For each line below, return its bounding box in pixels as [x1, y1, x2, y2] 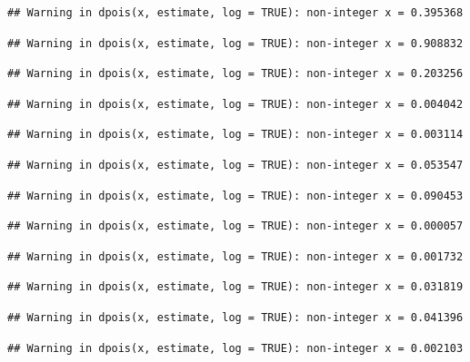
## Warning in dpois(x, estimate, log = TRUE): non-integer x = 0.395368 [7, 6, 464, 19]
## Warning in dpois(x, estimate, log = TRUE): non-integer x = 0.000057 [7, 220, 464, 233]
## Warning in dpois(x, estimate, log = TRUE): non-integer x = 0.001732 [7, 249, 464, 263]
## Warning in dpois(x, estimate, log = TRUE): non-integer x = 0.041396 [7, 310, 464, 324]
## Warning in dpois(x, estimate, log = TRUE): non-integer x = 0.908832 [7, 36, 464, 50]
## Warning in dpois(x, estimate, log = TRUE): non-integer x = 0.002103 [7, 341, 464, 355]
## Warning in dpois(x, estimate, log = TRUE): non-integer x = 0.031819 [7, 280, 464, 294]
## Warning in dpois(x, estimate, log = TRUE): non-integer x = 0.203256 [7, 67, 464, 81]
